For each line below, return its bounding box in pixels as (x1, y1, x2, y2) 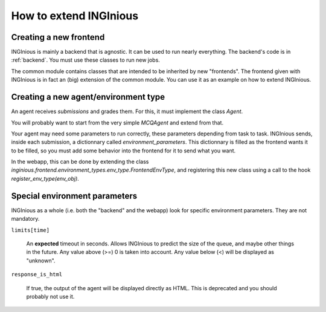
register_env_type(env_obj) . (11, 175, 80, 182)
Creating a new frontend (11, 32, 105, 42)
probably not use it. (26, 293, 75, 300)
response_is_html (11, 271, 63, 278)
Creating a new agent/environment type (11, 92, 165, 102)
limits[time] (11, 227, 50, 233)
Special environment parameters (11, 190, 138, 201)
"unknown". (26, 257, 56, 264)
